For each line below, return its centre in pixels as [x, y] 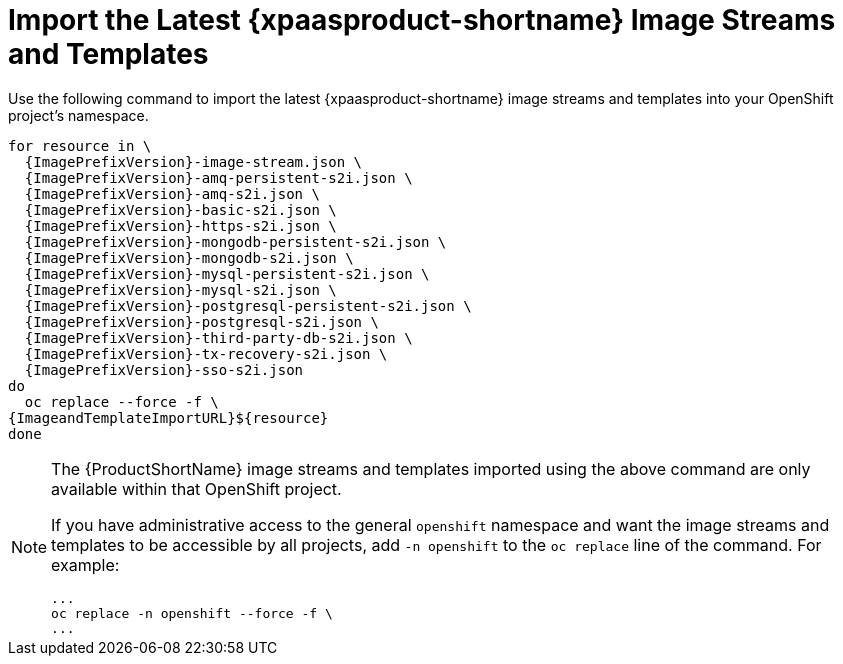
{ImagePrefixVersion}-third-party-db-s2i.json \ [218, 337]
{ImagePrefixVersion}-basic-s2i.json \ [180, 209]
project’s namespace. [78, 115]
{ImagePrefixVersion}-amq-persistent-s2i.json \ [218, 177]
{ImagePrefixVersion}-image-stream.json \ [193, 161]
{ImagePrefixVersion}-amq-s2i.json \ [172, 193]
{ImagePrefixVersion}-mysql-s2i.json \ [180, 289]
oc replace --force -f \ [121, 401]
